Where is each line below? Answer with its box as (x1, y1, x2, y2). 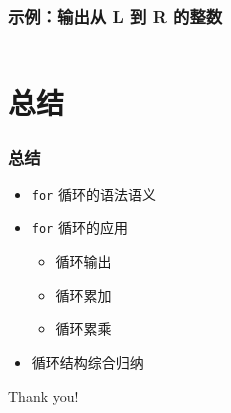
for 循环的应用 (31, 217, 128, 238)
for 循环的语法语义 (31, 183, 156, 204)
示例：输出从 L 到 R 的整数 (8, 3, 223, 28)
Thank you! (8, 385, 79, 406)
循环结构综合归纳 (31, 351, 144, 372)
